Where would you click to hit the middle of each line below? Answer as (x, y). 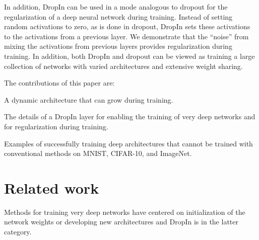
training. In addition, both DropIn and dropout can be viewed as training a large (129, 56)
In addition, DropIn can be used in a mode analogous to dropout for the (116, 7)
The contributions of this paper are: (59, 83)
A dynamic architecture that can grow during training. (89, 99)
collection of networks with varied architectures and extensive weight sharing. (123, 66)
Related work (52, 187)
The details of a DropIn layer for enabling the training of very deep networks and (130, 116)
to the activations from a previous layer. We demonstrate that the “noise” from (126, 36)
